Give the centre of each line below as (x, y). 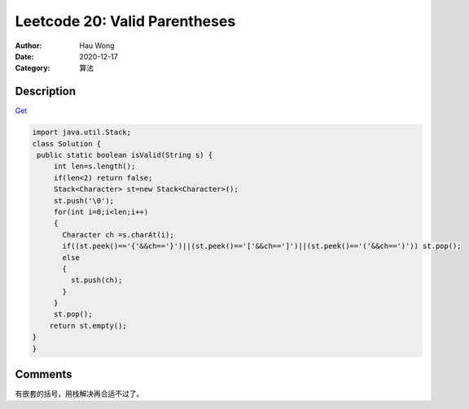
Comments (44, 374)
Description (46, 91)
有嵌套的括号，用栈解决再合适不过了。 (79, 394)
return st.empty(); (88, 326)
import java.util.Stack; (82, 133)
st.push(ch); (96, 280)
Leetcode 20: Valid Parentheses (125, 21)
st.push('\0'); (83, 200)
